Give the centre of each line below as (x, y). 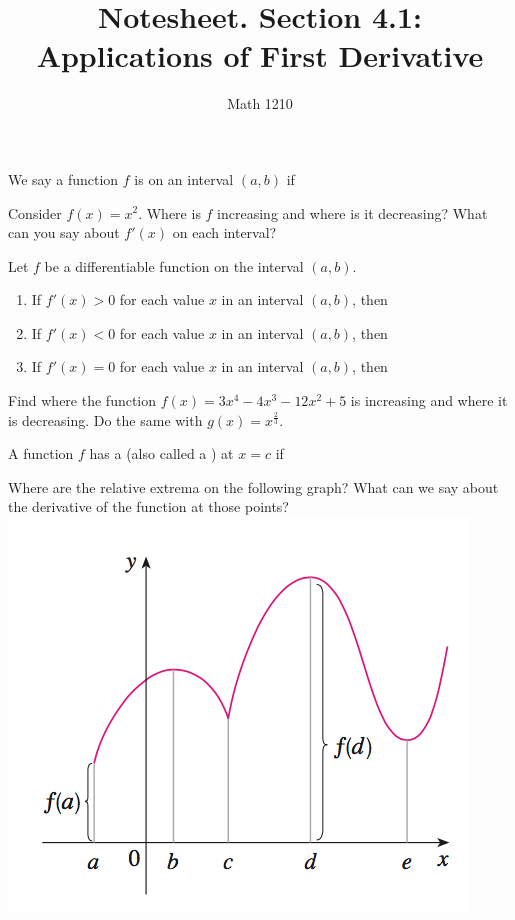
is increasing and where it (429, 400)
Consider (35, 212)
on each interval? (224, 232)
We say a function (63, 178)
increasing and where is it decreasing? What (352, 212)
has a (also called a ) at (161, 453)
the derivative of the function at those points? (148, 506)
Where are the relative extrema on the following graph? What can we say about (253, 486)
